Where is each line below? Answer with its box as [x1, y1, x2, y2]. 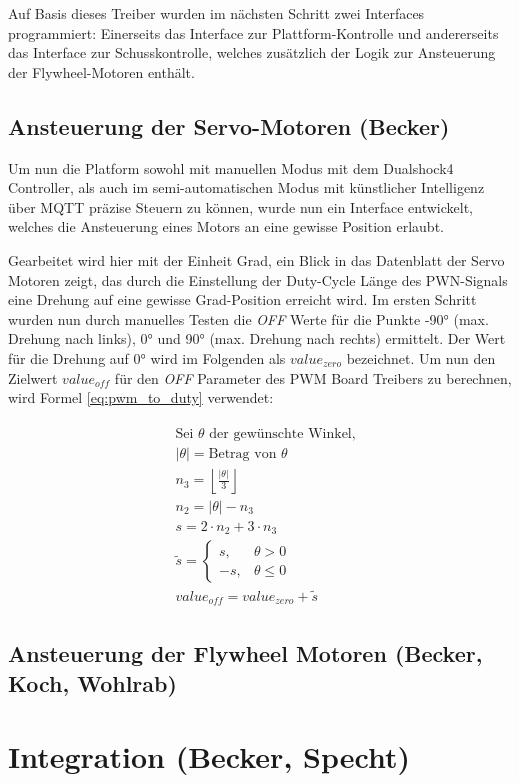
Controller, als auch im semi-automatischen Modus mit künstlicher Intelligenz [8, 177, 485, 198]
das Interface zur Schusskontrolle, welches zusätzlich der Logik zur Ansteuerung [8, 42, 496, 63]
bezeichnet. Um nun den [346, 347, 496, 368]
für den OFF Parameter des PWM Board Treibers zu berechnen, [114, 367, 512, 388]
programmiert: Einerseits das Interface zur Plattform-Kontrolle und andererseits [8, 22, 499, 43]
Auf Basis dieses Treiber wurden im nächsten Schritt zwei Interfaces [8, 3, 425, 23]
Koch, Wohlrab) [8, 667, 177, 698]
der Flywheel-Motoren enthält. [8, 61, 195, 82]
